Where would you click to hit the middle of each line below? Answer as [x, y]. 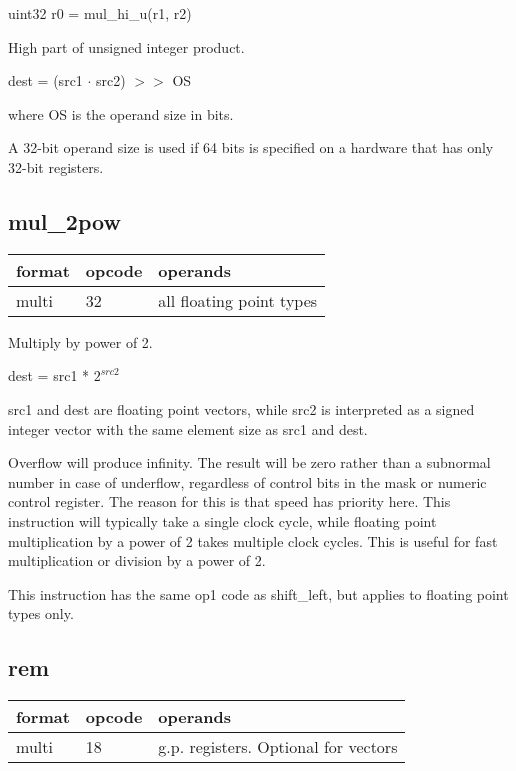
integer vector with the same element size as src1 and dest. [188, 428]
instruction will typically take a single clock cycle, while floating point [222, 520]
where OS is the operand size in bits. [121, 113]
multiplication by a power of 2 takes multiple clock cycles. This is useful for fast [253, 540]
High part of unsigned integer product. [126, 46]
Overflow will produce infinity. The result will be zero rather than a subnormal [249, 462]
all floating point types [238, 300]
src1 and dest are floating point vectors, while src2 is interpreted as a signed [241, 408]
